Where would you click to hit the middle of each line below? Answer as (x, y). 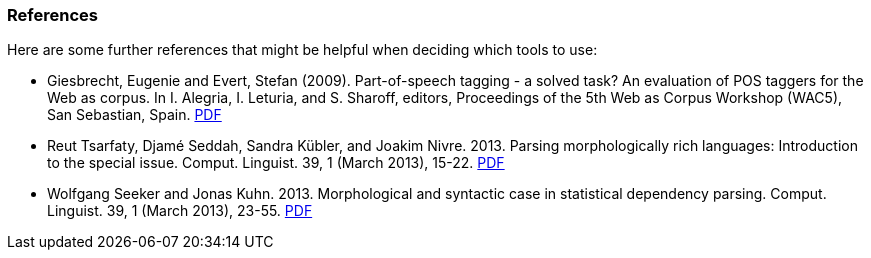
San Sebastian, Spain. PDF (134, 115)
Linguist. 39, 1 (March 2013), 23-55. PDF (180, 211)
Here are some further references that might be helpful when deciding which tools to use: (302, 50)
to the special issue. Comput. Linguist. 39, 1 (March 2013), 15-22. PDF (276, 163)
